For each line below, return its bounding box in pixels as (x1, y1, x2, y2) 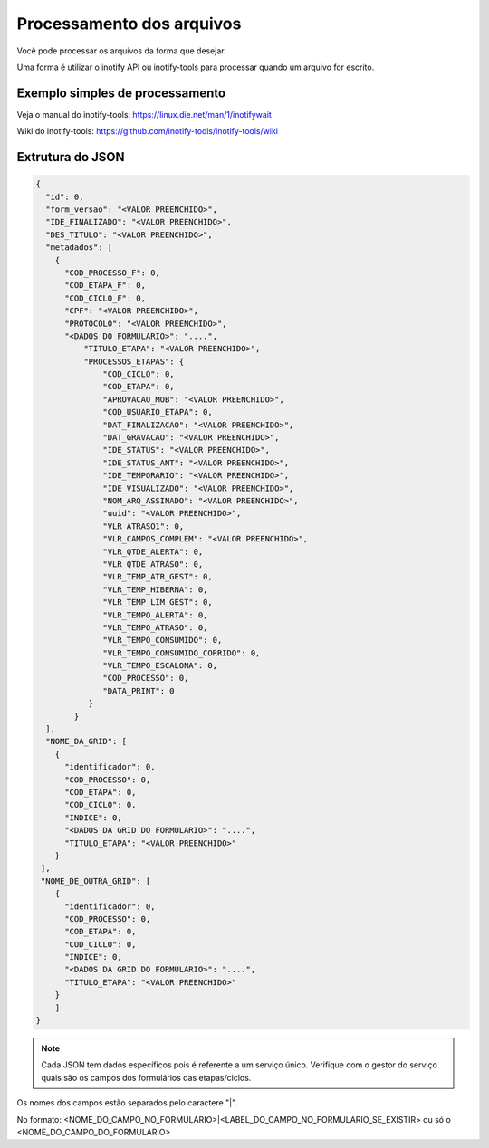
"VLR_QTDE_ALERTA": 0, (102, 546, 204, 557)
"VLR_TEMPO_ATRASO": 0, (102, 622, 208, 633)
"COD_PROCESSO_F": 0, (64, 267, 160, 278)
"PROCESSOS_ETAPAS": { (82, 356, 185, 367)
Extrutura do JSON (16, 149, 126, 165)
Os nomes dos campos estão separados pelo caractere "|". (16, 1097, 238, 1108)
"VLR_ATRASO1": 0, (102, 521, 185, 531)
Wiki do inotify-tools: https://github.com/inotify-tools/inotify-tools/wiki (16, 126, 278, 137)
